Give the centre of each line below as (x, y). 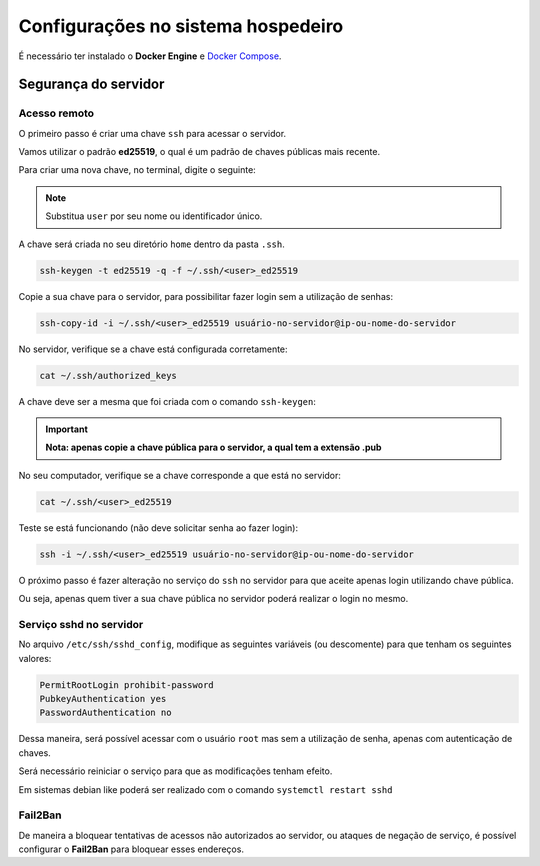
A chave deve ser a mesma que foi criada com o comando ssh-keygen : (167, 401)
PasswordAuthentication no (105, 713)
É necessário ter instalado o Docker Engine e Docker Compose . (150, 56)
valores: (35, 658)
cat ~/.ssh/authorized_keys (108, 375)
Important (67, 429)
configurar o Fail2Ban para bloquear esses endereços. (131, 849)
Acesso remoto (56, 113)
